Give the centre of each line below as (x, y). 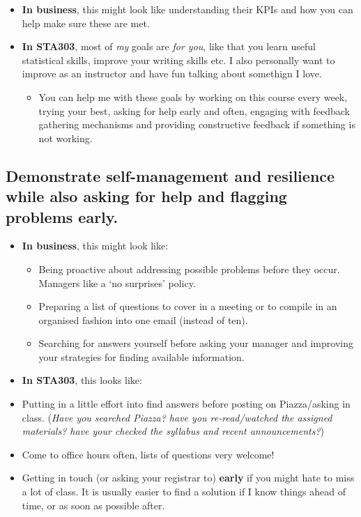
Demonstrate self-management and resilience (170, 175)
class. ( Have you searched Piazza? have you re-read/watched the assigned (177, 417)
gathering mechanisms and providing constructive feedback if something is (197, 124)
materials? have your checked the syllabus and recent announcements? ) (173, 431)
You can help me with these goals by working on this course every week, (193, 97)
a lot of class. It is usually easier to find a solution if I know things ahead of (184, 492)
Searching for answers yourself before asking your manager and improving (196, 343)
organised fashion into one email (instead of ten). (143, 319)
